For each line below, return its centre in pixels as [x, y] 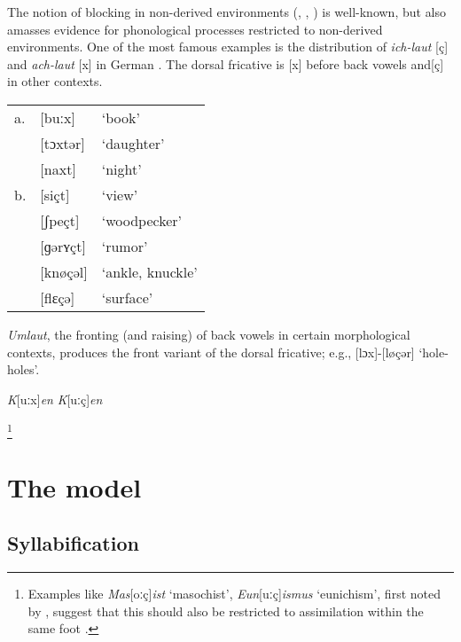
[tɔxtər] [63, 143]
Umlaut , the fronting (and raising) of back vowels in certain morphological [209, 334]
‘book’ [121, 117]
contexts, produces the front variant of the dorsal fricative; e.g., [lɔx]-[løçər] [211, 352]
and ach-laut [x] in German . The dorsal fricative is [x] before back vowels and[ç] [226, 63]
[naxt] [58, 168]
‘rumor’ [125, 246]
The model [74, 486]
